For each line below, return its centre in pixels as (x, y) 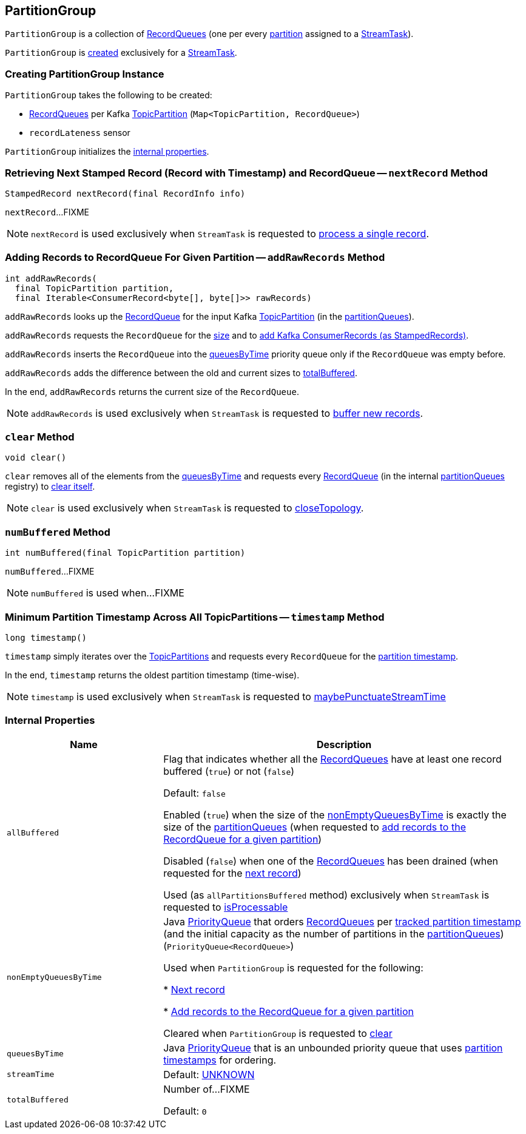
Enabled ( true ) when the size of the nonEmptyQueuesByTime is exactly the (335, 815)
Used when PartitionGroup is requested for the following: (293, 967)
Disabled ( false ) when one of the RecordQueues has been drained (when (331, 861)
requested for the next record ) (232, 873)
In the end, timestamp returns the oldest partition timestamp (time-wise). (152, 675)
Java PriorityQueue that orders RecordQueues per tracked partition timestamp (342, 921)
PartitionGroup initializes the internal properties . (107, 152)
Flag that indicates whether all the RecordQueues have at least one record (332, 759)
